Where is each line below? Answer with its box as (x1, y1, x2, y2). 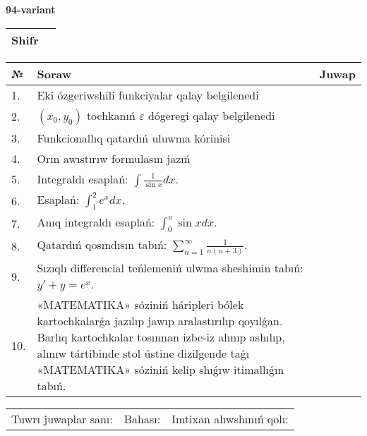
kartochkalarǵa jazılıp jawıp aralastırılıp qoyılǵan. (37, 313, 283, 329)
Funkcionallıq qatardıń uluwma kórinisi (37, 129, 231, 146)
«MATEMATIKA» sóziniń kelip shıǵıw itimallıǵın (37, 361, 284, 378)
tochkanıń (86, 107, 136, 123)
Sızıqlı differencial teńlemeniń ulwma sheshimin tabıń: (37, 260, 303, 277)
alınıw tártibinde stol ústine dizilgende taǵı (37, 345, 250, 362)
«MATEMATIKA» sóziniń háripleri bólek (37, 296, 244, 313)
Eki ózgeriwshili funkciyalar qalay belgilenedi (37, 86, 259, 103)
